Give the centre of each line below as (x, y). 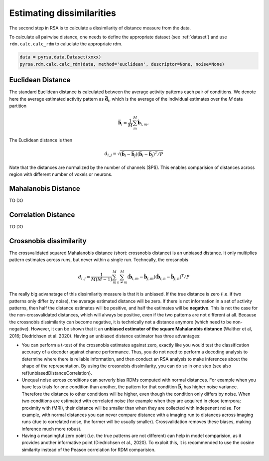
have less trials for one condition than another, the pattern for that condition (99, 387)
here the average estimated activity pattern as (57, 99)
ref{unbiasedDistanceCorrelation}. (57, 373)
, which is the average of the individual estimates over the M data (176, 99)
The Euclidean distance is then (41, 140)
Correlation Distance (42, 215)
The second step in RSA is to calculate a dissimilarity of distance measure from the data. (100, 28)
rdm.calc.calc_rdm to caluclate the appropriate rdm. (66, 44)
